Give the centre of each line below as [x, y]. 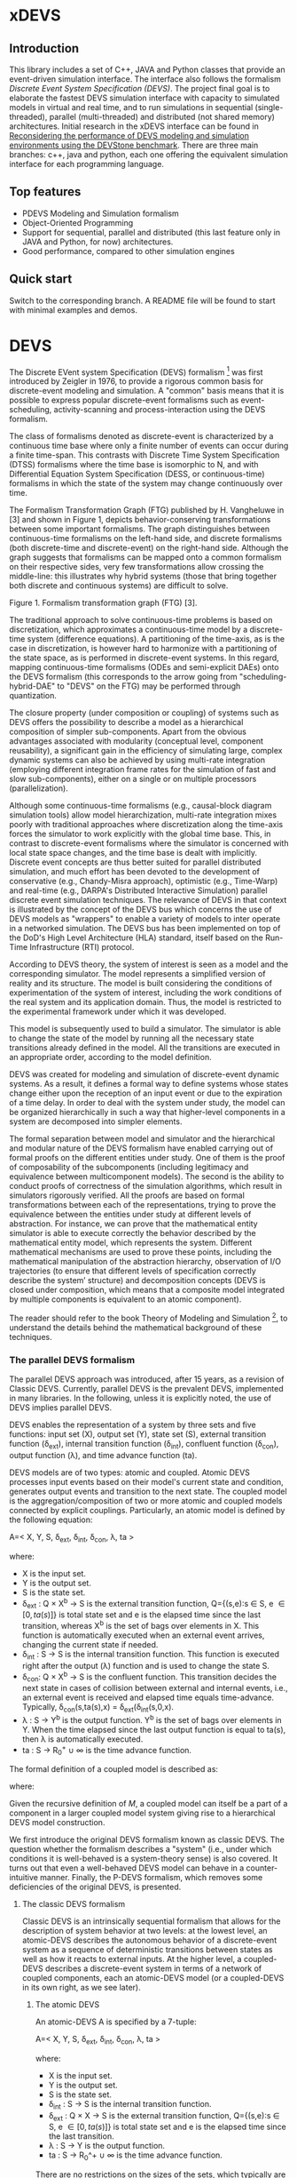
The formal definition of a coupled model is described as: [114, 1769]
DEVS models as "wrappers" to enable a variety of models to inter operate [145, 919]
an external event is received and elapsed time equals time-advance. [148, 1697]
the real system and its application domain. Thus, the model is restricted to [145, 1002]
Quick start [41, 279]
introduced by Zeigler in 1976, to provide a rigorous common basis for [137, 381]
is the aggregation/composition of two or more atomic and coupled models [146, 1500]
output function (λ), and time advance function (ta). [103, 1455]
